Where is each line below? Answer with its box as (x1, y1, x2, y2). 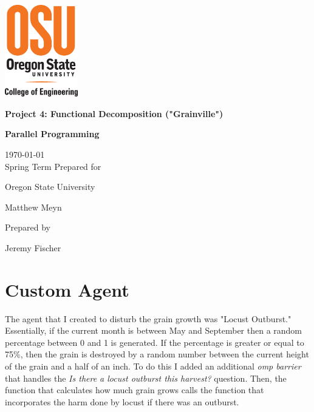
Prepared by (5, 221, 50, 234)
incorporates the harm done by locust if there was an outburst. (5, 395, 239, 408)
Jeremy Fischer (5, 241, 61, 254)
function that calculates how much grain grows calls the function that (5, 383, 264, 396)
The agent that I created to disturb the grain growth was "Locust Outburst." (5, 312, 292, 325)
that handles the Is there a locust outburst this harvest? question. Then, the (5, 371, 287, 384)
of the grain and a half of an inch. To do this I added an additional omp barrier (5, 360, 301, 373)
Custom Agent (5, 277, 129, 302)
